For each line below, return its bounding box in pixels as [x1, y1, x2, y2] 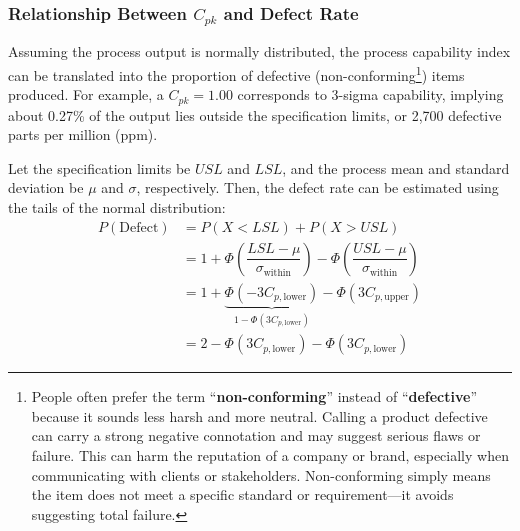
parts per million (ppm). [8, 124, 158, 145]
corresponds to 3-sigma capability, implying [237, 84, 504, 105]
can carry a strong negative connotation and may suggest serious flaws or [31, 425, 481, 446]
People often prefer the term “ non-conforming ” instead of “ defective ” [31, 386, 478, 407]
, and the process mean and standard [282, 157, 510, 178]
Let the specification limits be [8, 157, 191, 178]
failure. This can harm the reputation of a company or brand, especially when [31, 444, 509, 465]
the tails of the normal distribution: [8, 197, 226, 217]
